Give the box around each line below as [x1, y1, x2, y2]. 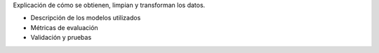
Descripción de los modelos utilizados [30, 14, 141, 22]
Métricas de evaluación [30, 23, 98, 31]
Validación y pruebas [30, 33, 92, 42]
